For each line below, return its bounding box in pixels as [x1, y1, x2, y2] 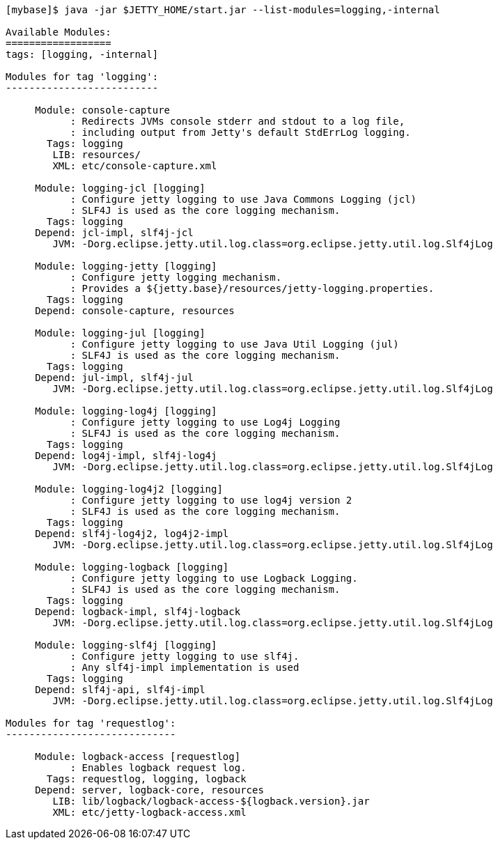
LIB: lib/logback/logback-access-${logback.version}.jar [52, 796, 370, 807]
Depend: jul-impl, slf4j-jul [35, 372, 194, 383]
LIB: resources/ [52, 149, 141, 160]
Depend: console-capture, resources [35, 305, 235, 316]
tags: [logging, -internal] [6, 49, 159, 60]
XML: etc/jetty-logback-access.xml [52, 807, 247, 818]
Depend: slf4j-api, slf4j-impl [35, 684, 205, 695]
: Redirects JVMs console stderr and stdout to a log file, [70, 116, 405, 127]
